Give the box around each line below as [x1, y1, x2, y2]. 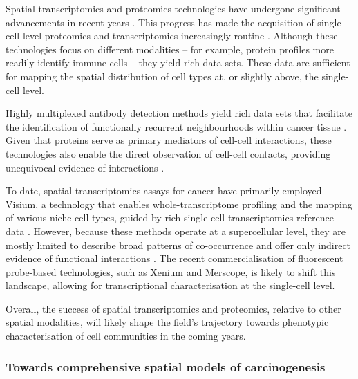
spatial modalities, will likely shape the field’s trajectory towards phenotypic [6, 315, 329, 329]
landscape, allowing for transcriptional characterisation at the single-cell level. [6, 278, 335, 293]
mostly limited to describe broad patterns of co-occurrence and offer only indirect [6, 237, 351, 252]
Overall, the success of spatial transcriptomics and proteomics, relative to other [6, 301, 341, 315]
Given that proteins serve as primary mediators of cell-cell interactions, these [6, 133, 332, 147]
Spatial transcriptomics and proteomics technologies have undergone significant [6, 1, 341, 15]
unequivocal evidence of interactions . [6, 160, 164, 174]
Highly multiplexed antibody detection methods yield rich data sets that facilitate [6, 106, 352, 120]
